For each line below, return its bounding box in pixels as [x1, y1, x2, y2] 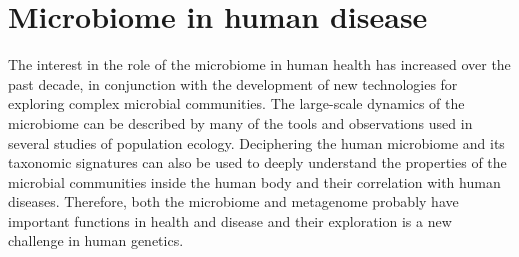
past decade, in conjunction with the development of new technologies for [8, 73, 458, 94]
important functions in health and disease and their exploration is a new [8, 210, 452, 231]
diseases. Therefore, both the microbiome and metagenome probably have [8, 191, 459, 212]
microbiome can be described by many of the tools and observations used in [8, 112, 473, 133]
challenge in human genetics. [8, 230, 184, 251]
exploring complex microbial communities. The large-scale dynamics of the [8, 93, 465, 114]
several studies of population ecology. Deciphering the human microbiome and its [8, 132, 505, 153]
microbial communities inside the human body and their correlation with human [8, 171, 501, 192]
